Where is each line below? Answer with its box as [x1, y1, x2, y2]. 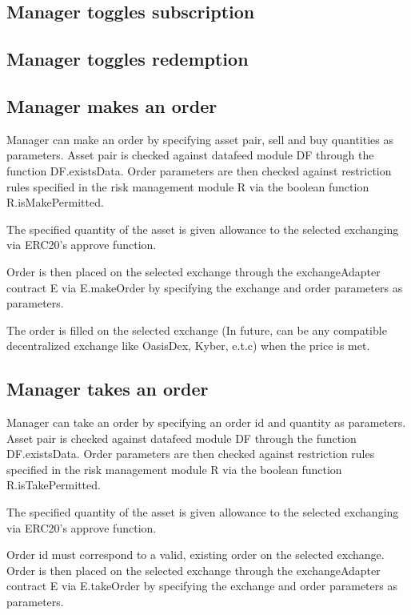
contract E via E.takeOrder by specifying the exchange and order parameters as [6, 577, 397, 594]
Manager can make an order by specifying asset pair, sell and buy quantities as [6, 131, 394, 147]
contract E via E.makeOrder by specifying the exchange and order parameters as [6, 279, 403, 295]
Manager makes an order [6, 93, 217, 118]
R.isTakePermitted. [6, 476, 101, 493]
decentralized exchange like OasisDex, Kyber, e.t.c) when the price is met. [6, 337, 370, 354]
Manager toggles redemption [6, 46, 249, 71]
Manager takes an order [6, 376, 209, 401]
